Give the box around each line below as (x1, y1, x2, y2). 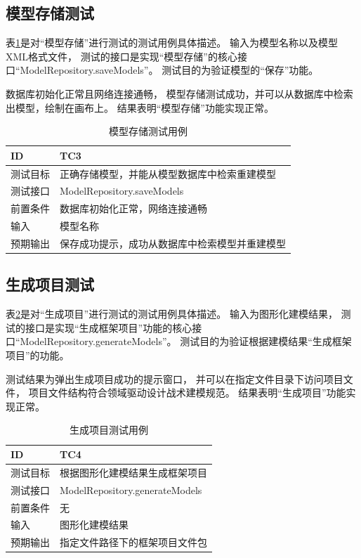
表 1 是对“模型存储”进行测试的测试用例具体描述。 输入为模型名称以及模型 (6, 35, 338, 50)
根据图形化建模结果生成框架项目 (60, 465, 207, 479)
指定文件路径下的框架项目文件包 (60, 535, 207, 550)
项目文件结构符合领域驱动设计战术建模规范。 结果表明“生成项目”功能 (28, 385, 346, 400)
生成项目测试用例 (70, 422, 148, 437)
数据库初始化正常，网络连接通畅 (60, 201, 207, 216)
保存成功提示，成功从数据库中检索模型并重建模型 (60, 235, 286, 250)
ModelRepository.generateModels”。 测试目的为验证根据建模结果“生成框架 (20, 334, 352, 349)
